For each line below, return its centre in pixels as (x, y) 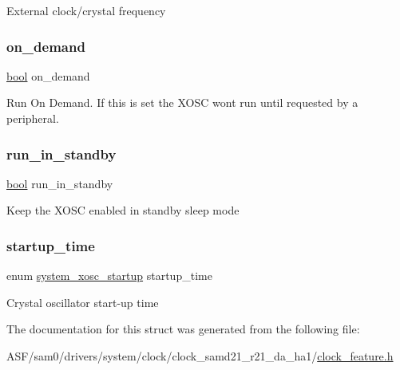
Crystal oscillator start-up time (83, 302)
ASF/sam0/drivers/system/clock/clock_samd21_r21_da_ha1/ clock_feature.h (200, 356)
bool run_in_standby (60, 183)
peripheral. (33, 118)
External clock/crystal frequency (86, 10)
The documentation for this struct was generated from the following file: (183, 329)
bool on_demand (48, 75)
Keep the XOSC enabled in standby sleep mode (123, 210)
